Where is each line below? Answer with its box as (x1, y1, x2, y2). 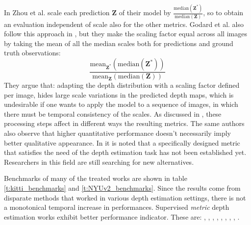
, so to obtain (203, 7, 244, 18)
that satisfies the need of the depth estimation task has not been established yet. (4, 147, 247, 157)
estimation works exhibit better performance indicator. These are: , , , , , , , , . (4, 211, 240, 222)
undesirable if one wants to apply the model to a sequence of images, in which (4, 99, 238, 109)
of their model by (119, 7, 171, 18)
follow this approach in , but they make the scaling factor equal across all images (4, 28, 247, 39)
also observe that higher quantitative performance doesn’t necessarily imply (4, 128, 231, 138)
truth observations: (4, 48, 61, 58)
